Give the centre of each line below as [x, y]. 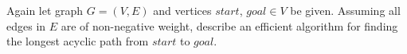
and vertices [182, 10]
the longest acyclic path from [78, 41]
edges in [26, 25]
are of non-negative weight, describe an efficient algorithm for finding [229, 25]
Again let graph [45, 10]
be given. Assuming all [345, 10]
